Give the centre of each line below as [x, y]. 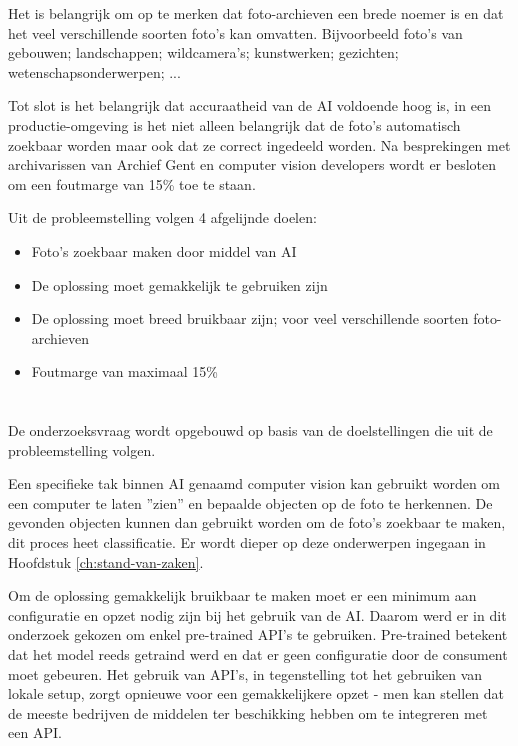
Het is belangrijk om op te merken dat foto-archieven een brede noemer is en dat [256, 13]
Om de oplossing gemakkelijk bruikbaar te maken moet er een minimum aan [242, 595]
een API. [35, 732]
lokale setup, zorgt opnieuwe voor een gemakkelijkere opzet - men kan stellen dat [256, 693]
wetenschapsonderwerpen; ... [94, 71]
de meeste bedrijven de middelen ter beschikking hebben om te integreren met [248, 712]
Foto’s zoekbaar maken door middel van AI [164, 250]
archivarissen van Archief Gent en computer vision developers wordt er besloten [252, 164]
